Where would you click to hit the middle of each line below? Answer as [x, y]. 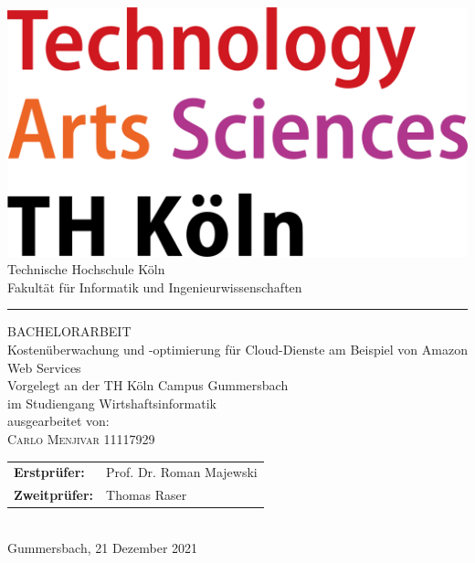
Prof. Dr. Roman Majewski [182, 472]
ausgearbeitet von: [58, 421]
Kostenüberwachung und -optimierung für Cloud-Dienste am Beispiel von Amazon [237, 350]
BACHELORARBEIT [69, 331]
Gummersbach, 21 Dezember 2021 [103, 547]
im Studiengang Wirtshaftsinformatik [112, 403]
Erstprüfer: [49, 472]
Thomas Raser [147, 495]
